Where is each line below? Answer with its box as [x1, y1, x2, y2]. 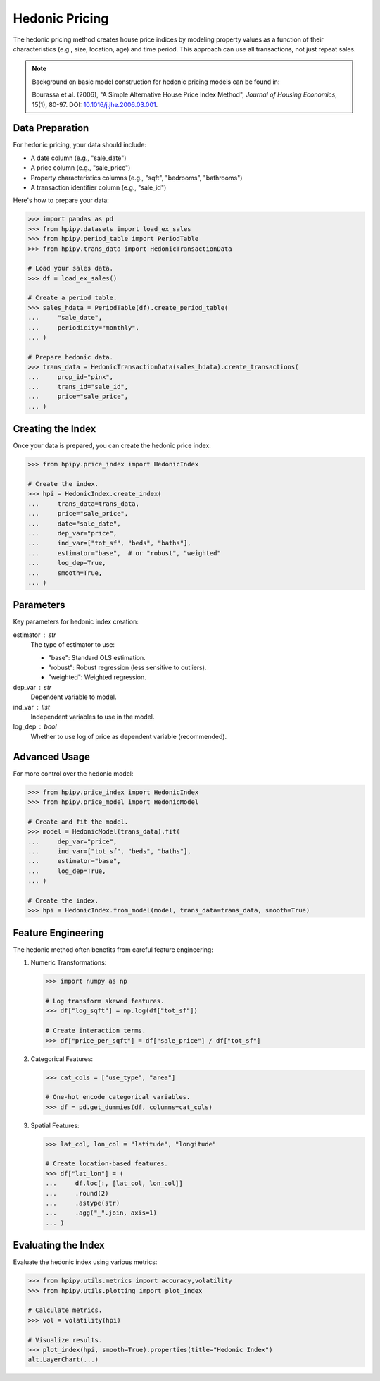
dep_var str [13, 683, 52, 691]
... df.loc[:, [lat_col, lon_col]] [45, 1179, 183, 1187]
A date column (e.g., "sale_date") [30, 154, 127, 162]
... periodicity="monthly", [27, 323, 140, 331]
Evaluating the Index [13, 1239, 105, 1251]
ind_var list [13, 702, 51, 711]
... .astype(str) [45, 1199, 120, 1207]
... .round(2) [45, 1189, 109, 1197]
